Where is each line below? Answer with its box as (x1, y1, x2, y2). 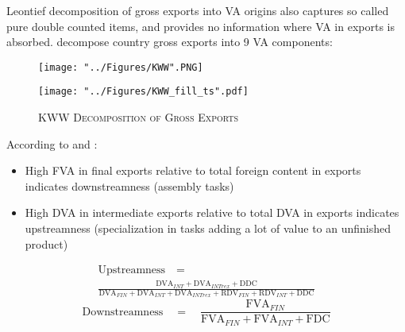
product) (25, 235, 68, 252)
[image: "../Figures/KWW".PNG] (38, 61, 203, 73)
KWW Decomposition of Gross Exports (38, 109, 239, 125)
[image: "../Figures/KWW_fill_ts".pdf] (38, 86, 249, 98)
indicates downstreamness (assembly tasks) (25, 177, 234, 194)
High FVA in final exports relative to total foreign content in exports (25, 162, 361, 179)
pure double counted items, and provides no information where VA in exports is (6, 17, 395, 34)
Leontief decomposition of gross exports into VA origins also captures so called (6, 2, 389, 18)
